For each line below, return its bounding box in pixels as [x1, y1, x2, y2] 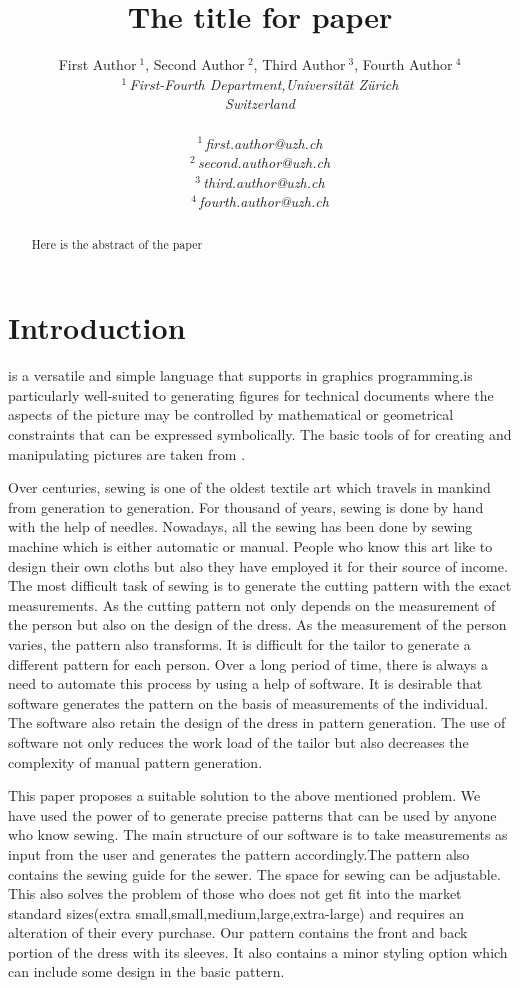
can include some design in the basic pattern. [8, 961, 285, 982]
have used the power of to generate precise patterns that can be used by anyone [8, 804, 497, 825]
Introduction [8, 307, 186, 348]
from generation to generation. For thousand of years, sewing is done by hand [8, 496, 484, 517]
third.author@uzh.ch [203, 171, 325, 192]
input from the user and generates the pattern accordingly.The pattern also [8, 843, 470, 864]
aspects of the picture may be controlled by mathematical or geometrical [8, 404, 454, 425]
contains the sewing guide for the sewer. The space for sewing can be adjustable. [8, 863, 501, 884]
